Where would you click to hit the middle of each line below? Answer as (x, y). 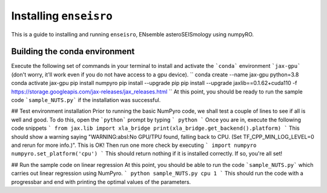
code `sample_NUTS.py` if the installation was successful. (86, 100)
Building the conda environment (73, 52)
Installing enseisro (62, 16)
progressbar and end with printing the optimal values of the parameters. (101, 181)
